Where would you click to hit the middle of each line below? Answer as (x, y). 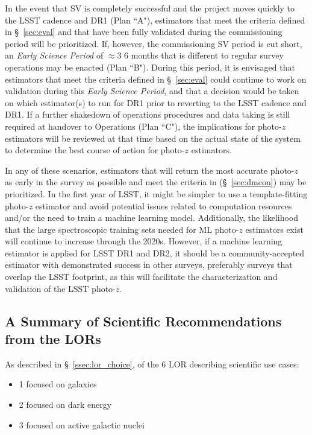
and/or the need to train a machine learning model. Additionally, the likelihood (152, 217)
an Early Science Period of (54, 55)
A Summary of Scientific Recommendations (143, 321)
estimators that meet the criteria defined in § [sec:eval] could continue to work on (156, 79)
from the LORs (53, 339)
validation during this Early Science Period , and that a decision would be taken (152, 91)
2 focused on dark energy (65, 405)
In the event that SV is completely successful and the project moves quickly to (150, 8)
